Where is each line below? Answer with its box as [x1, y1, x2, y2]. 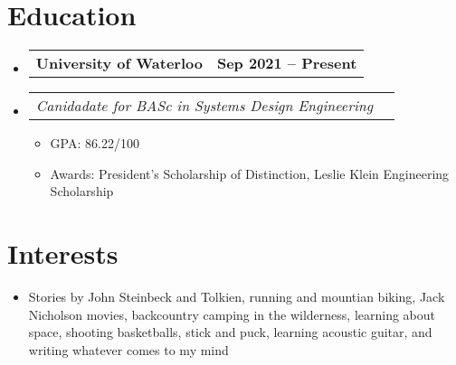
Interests [7, 235, 119, 272]
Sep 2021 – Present [216, 52, 357, 74]
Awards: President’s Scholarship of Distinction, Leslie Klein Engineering [50, 164, 450, 182]
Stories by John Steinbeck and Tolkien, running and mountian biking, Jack [28, 287, 445, 306]
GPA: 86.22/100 [50, 134, 139, 153]
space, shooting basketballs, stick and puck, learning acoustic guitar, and [28, 323, 432, 342]
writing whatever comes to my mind [28, 340, 229, 359]
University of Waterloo [35, 52, 203, 74]
